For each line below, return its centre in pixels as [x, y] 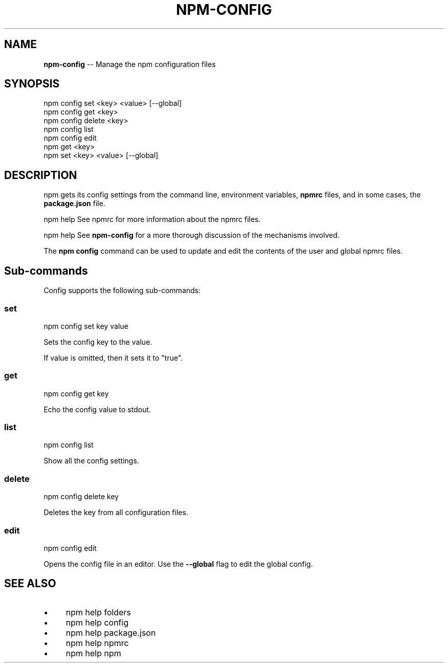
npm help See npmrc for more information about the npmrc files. [152, 219]
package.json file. [74, 204]
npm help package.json [111, 632]
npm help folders [98, 612]
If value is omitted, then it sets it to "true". [113, 358]
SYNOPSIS [32, 84]
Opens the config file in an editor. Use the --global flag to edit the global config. [178, 564]
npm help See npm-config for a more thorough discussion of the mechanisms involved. [192, 235]
